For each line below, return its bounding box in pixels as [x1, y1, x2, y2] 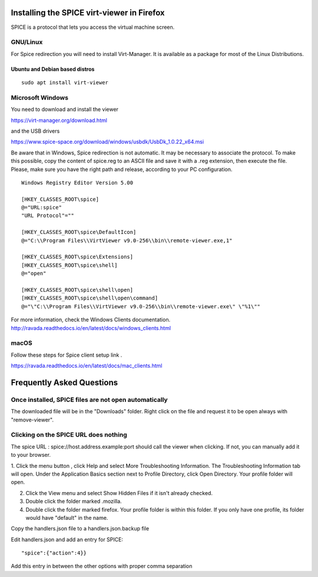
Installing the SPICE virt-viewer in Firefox [11, 8, 165, 18]
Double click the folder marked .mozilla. [25, 498, 122, 505]
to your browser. [11, 451, 51, 459]
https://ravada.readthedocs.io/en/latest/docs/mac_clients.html [11, 362, 163, 370]
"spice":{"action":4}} [21, 550, 87, 556]
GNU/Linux [11, 38, 43, 47]
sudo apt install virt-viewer [21, 80, 109, 86]
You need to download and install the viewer [11, 106, 119, 113]
